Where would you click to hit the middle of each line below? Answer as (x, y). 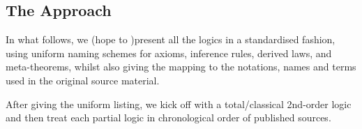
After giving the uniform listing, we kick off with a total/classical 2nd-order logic (179, 104)
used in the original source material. (83, 80)
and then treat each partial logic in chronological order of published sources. (168, 117)
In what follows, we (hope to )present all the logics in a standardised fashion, (171, 39)
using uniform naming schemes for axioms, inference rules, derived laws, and (169, 53)
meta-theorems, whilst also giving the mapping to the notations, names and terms (181, 67)
